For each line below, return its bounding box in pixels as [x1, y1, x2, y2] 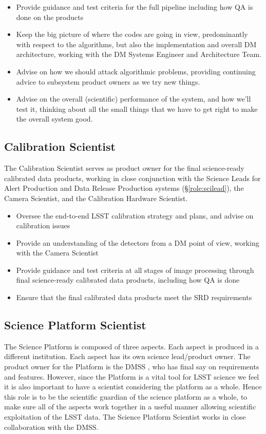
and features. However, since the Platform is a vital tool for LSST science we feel [4, 371, 259, 382]
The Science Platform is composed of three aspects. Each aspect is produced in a [4, 341, 259, 351]
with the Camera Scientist [16, 247, 99, 258]
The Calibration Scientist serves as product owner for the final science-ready [4, 163, 244, 173]
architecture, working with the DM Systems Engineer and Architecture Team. [16, 49, 261, 60]
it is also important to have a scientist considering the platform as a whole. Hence [4, 381, 262, 392]
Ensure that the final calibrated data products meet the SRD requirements [16, 292, 252, 303]
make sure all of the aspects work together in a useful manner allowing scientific [4, 401, 256, 412]
